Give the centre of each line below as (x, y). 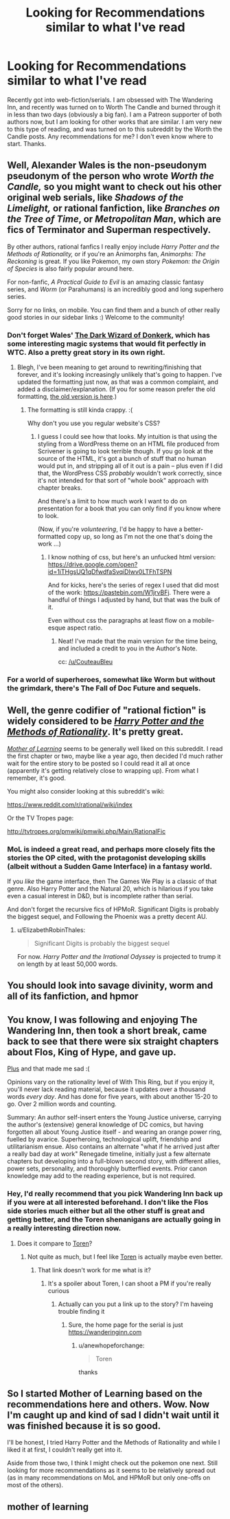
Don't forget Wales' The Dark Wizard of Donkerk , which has (109, 335)
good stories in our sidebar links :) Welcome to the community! (96, 317)
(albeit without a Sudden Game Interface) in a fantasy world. (110, 866)
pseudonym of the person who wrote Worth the (111, 176)
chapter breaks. (60, 488)
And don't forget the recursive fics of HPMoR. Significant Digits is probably (113, 909)
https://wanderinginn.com (105, 1332)
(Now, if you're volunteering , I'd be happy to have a (110, 529)
